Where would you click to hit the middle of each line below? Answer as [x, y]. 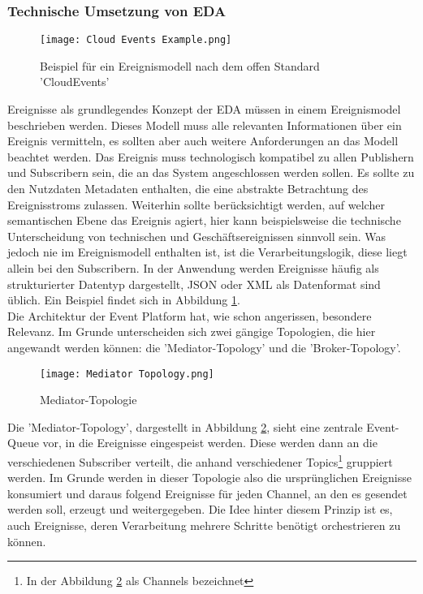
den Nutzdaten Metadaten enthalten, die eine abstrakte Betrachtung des [188, 189]
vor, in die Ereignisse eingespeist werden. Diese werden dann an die [210, 443]
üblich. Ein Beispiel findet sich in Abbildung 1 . [124, 300]
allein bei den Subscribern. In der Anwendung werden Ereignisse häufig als [193, 268]
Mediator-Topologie [88, 400]
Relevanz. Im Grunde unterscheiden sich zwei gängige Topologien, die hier [192, 331]
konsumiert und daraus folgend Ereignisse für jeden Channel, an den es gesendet [207, 493]
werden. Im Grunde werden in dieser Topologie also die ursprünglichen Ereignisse [209, 478]
